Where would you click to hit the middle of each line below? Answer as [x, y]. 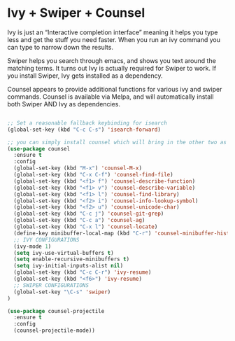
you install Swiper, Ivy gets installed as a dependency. [85, 76]
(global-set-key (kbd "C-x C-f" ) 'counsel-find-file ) [93, 175]
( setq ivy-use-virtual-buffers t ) [64, 253]
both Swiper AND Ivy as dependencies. [64, 104]
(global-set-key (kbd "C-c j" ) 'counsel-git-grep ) [89, 214]
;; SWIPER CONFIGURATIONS [51, 285]
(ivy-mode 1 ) [33, 246]
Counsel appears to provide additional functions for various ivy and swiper [115, 89]
